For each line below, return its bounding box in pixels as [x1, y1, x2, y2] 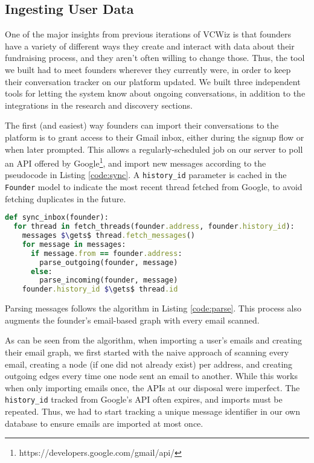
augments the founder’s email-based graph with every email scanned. [5, 313, 260, 326]
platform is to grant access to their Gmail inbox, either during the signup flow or [5, 130, 304, 143]
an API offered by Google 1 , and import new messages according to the [5, 155, 266, 169]
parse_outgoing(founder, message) [39, 258, 178, 267]
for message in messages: [22, 240, 126, 249]
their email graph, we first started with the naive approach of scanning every [5, 345, 289, 358]
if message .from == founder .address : [30, 249, 182, 258]
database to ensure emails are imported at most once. [5, 417, 203, 429]
